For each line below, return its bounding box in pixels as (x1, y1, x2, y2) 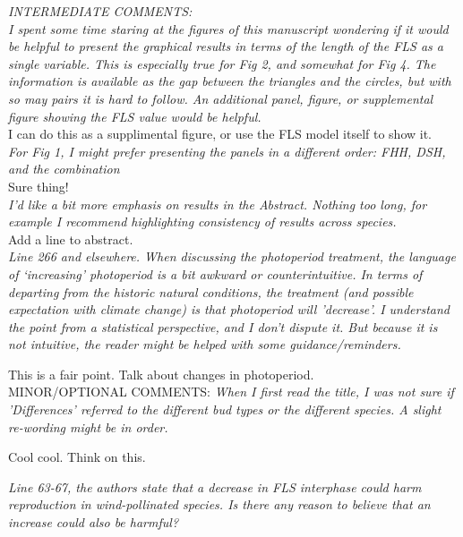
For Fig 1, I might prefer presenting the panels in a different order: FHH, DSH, (8, 141, 446, 160)
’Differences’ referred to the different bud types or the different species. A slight (8, 400, 442, 419)
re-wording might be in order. (8, 417, 168, 436)
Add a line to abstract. (8, 229, 133, 248)
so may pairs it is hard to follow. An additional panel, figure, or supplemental (8, 89, 433, 107)
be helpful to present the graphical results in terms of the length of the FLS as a (8, 37, 443, 55)
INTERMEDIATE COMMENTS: (8, 2, 193, 20)
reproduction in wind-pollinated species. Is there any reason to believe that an (8, 495, 431, 514)
